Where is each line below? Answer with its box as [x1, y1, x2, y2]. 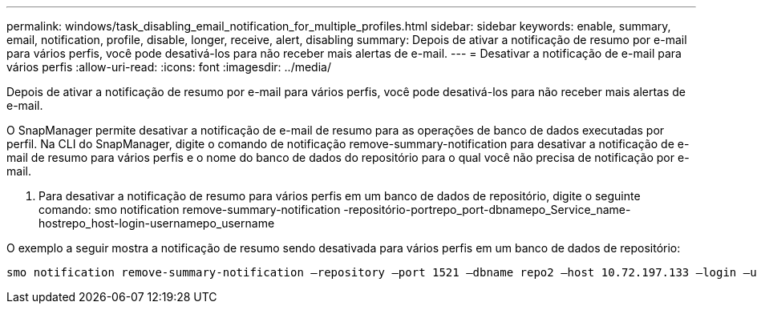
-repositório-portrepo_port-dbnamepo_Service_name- [343, 203, 631, 216]
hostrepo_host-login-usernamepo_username [38, 216, 275, 230]
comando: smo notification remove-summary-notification [38, 203, 341, 216]
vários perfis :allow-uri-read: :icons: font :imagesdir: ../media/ [6, 60, 331, 74]
